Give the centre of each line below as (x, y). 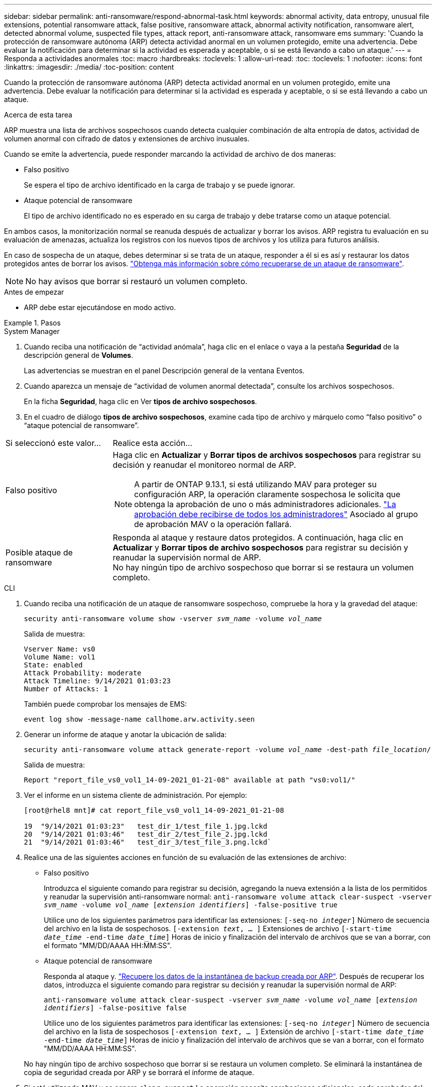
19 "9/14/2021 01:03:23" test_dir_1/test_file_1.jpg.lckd (146, 826)
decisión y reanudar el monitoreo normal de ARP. (204, 465)
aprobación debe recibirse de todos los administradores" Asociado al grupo (276, 514)
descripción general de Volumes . (79, 355)
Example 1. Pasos (32, 323)
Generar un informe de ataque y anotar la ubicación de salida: (125, 734)
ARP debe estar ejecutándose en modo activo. (100, 307)
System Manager (32, 331)
